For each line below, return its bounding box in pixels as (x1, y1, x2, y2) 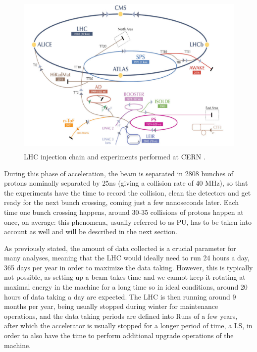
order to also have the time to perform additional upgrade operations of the (4, 330, 234, 341)
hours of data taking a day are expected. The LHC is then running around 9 (4, 291, 236, 302)
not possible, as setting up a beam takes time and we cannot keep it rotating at (4, 272, 246, 282)
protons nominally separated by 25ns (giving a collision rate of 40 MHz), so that (4, 178, 248, 188)
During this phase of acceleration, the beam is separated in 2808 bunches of (4, 168, 234, 178)
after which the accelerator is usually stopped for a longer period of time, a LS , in (4, 320, 253, 331)
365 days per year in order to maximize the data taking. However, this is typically (4, 262, 253, 272)
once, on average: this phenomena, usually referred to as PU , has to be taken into (4, 216, 252, 227)
